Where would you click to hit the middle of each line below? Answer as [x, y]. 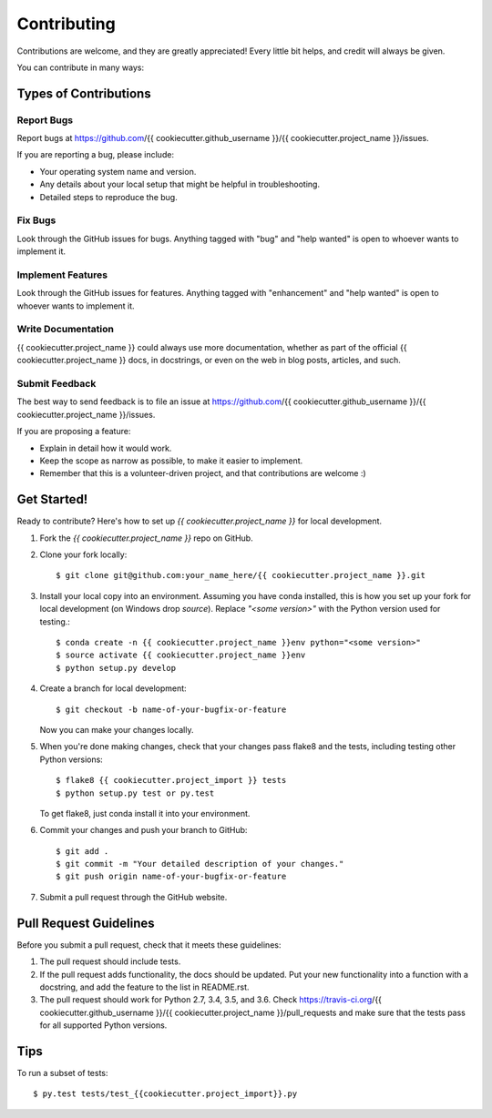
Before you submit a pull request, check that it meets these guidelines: [149, 945]
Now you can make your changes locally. [117, 729]
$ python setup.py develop [116, 668]
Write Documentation [65, 330]
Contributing [66, 24]
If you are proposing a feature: [74, 432]
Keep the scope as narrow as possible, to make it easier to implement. [171, 461]
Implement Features [62, 275]
